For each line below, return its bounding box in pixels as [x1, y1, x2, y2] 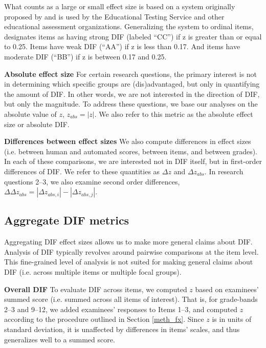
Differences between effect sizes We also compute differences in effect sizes [4, 136, 251, 147]
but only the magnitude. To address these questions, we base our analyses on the [4, 98, 258, 109]
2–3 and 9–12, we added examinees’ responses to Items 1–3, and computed [4, 303, 238, 314]
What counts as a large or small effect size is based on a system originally [4, 1, 235, 11]
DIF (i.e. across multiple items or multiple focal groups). [4, 267, 182, 277]
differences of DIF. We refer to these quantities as [4, 166, 160, 176]
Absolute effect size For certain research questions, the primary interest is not [4, 68, 257, 79]
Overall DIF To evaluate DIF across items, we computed [4, 283, 187, 294]
